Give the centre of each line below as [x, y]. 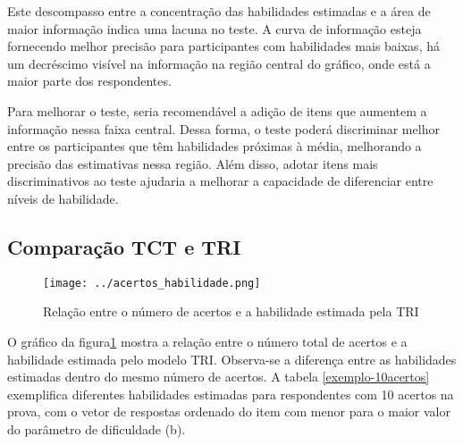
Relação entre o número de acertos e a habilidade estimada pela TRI [231, 311]
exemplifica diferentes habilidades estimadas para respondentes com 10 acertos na [231, 394]
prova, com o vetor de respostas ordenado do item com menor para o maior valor [229, 411]
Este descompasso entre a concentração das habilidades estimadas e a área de [219, 11]
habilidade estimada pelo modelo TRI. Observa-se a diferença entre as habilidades [232, 359]
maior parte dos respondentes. [89, 81]
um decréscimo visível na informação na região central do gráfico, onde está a [219, 63]
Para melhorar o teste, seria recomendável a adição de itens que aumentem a [217, 110]
